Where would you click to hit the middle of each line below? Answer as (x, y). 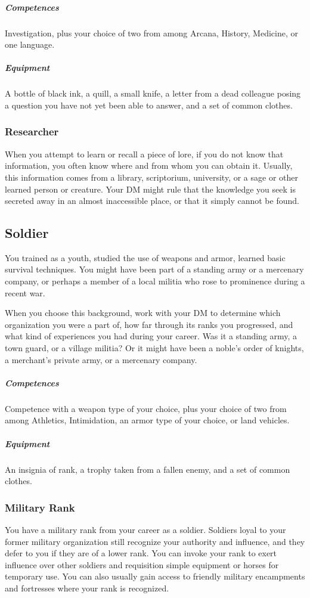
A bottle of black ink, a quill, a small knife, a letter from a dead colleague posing (153, 93)
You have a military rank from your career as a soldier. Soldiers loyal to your (145, 529)
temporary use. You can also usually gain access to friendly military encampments (155, 576)
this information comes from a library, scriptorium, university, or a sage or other (151, 177)
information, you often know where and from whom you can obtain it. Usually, (149, 165)
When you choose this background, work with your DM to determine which (143, 313)
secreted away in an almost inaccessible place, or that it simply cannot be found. (152, 201)
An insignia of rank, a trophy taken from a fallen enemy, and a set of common (148, 469)
